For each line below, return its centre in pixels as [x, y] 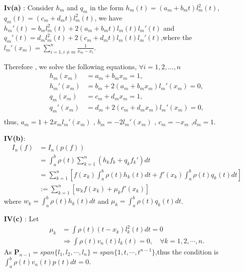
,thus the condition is [187, 251]
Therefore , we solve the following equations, [71, 66]
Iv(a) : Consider [29, 7]
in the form [107, 7]
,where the [176, 37]
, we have [108, 17]
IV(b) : [15, 138]
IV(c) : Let [21, 219]
